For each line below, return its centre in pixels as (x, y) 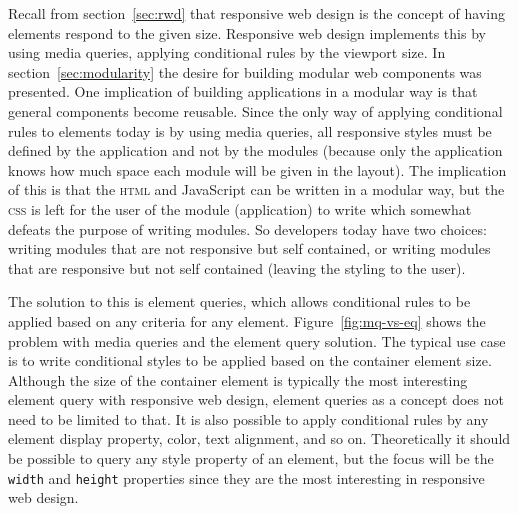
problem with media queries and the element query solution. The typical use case (257, 340)
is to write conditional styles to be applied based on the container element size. (250, 360)
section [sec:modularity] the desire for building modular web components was (245, 71)
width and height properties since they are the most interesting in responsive (246, 477)
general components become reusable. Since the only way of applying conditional (255, 110)
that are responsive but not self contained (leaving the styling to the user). (237, 267)
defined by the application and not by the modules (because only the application (255, 150)
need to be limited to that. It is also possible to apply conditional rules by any (248, 418)
